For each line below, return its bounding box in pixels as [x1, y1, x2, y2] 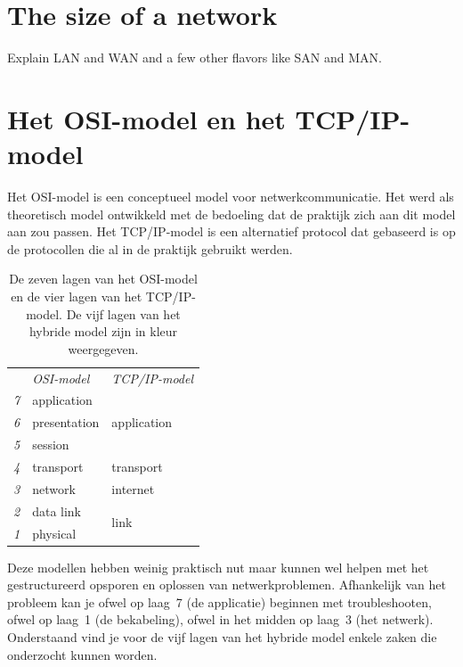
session [32, 435, 69, 454]
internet [111, 479, 155, 498]
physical [32, 523, 77, 542]
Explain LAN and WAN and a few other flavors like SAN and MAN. [7, 48, 382, 67]
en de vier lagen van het [11, 287, 142, 305]
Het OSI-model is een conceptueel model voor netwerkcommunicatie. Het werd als [7, 187, 454, 206]
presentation [32, 413, 100, 432]
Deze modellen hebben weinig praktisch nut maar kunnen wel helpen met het [7, 557, 429, 576]
